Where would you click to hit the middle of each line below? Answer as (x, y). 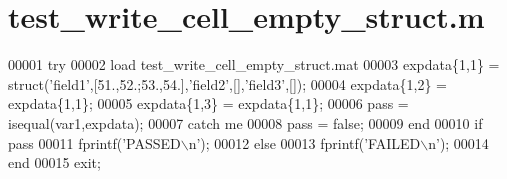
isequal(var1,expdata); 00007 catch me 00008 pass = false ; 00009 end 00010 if (245, 122)
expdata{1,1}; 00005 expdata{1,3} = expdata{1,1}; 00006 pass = (208, 103)
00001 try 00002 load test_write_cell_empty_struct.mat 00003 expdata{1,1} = (254, 64)
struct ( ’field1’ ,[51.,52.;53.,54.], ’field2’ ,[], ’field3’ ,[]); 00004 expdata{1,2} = (227, 83)
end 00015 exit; (54, 162)
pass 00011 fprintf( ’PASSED (94, 142)
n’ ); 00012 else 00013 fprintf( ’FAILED (304, 142)
